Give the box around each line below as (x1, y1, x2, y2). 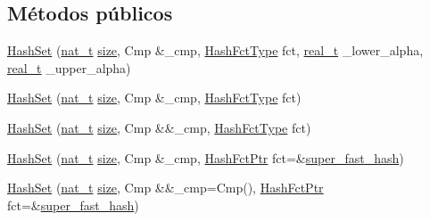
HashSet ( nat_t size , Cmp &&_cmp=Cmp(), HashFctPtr (7, 178, 324, 197)
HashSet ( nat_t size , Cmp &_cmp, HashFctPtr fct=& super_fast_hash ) (7, 148, 404, 167)
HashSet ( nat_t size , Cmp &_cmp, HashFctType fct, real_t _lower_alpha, (7, 41, 424, 60)
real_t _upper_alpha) (7, 58, 131, 77)
